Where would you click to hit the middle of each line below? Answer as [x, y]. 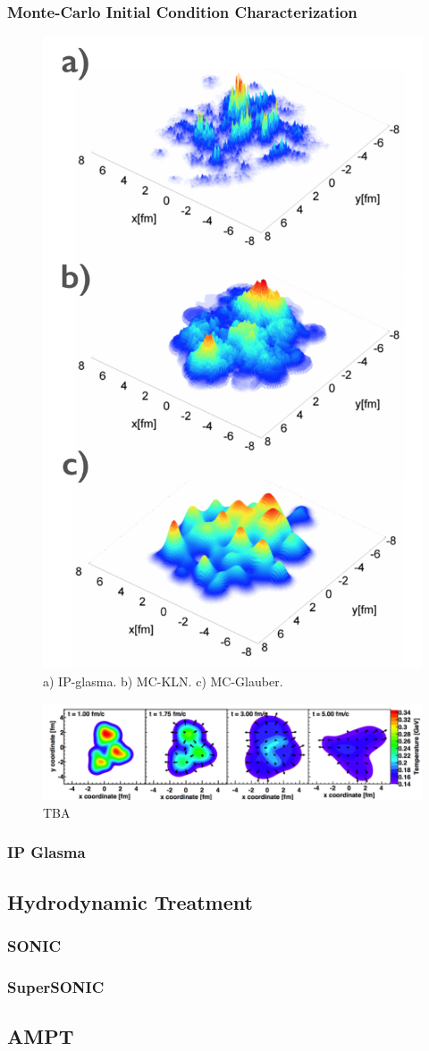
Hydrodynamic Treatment [130, 901]
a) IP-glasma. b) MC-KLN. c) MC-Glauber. [163, 681]
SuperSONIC [56, 986]
